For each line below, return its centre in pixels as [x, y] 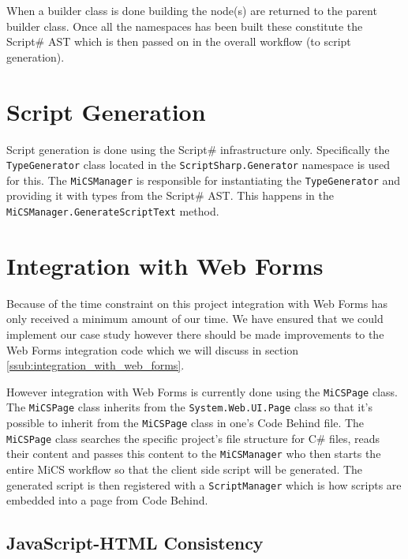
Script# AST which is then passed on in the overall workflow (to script [179, 41]
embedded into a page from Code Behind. [107, 500]
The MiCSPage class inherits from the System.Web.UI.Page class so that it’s [190, 407]
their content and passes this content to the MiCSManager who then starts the [194, 454]
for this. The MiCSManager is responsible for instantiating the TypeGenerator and [204, 180]
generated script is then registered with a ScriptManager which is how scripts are [204, 484]
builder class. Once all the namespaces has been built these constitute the [185, 26]
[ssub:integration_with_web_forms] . [95, 365]
